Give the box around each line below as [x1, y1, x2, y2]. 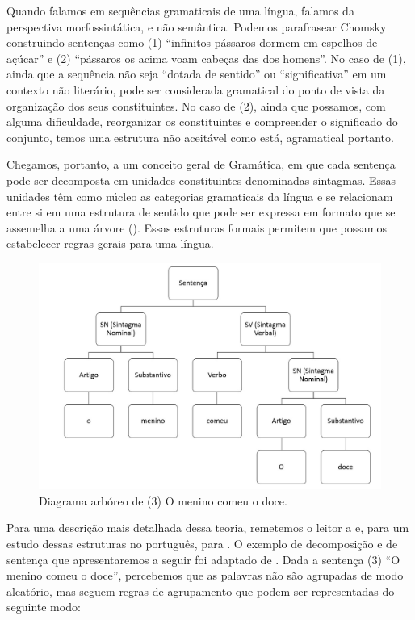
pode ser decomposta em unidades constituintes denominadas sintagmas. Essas [6, 171, 396, 188]
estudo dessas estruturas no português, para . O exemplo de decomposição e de [6, 535, 398, 551]
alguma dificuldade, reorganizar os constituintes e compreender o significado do [6, 113, 398, 130]
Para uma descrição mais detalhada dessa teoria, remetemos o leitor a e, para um [6, 519, 409, 536]
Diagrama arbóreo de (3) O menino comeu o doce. [39, 492, 287, 509]
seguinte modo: [6, 598, 81, 615]
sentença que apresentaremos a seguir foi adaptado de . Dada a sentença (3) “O [6, 551, 400, 568]
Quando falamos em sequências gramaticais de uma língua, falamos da [6, 2, 354, 19]
